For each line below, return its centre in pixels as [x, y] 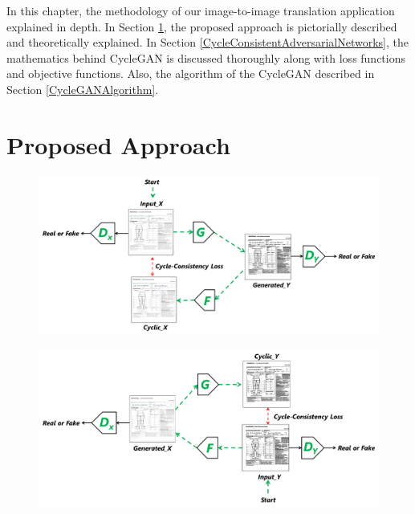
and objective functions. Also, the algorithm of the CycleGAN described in [191, 73]
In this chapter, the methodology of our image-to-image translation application [201, 10]
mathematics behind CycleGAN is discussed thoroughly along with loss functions [206, 57]
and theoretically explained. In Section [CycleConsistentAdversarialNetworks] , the [207, 42]
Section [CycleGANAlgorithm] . [83, 89]
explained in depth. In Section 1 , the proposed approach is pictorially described [202, 26]
